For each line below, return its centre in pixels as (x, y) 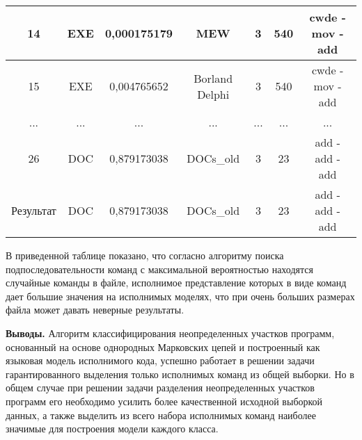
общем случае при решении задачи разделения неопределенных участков (160, 388)
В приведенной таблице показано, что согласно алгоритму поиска (145, 255)
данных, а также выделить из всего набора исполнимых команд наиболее (161, 415)
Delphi (213, 94)
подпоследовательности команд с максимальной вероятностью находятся (159, 269)
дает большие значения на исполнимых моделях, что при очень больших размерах (180, 296)
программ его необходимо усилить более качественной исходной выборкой (164, 401)
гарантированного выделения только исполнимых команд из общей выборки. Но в (180, 374)
